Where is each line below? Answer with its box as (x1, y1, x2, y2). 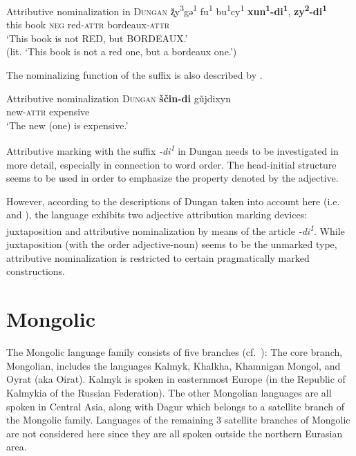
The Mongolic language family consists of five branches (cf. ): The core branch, (6, 345, 343, 359)
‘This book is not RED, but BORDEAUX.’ (6, 30, 188, 45)
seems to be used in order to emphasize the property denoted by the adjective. (6, 171, 339, 185)
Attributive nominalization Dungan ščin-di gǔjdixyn (6, 91, 231, 105)
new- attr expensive (6, 104, 90, 119)
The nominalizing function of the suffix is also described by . (6, 68, 263, 82)
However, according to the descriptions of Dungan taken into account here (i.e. (6, 193, 340, 208)
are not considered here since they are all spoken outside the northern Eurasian (6, 426, 343, 440)
